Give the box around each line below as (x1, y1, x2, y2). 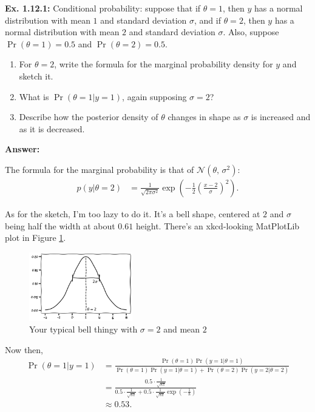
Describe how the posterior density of (19, 110, 158, 123)
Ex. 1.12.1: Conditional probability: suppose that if (5, 2, 201, 14)
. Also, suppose (223, 25, 279, 38)
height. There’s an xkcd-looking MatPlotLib (135, 219, 300, 232)
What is (19, 90, 49, 103)
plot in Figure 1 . (5, 231, 66, 244)
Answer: (5, 143, 40, 155)
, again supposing (122, 90, 187, 103)
